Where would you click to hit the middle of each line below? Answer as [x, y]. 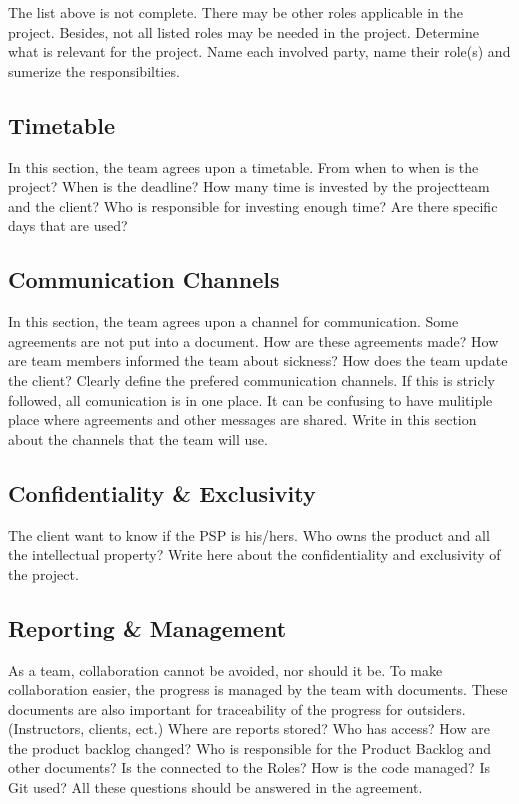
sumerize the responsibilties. [94, 70]
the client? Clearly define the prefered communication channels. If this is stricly [251, 379]
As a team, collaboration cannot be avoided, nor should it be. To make [225, 669]
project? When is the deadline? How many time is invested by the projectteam [249, 186]
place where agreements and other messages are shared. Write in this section [242, 419]
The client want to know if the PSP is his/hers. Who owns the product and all [249, 534]
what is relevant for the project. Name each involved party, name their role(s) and [259, 51]
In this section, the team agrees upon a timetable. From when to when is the [243, 166]
